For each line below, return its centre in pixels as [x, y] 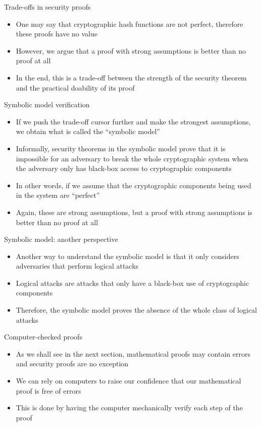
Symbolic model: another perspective [61, 239]
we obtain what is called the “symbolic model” [88, 131]
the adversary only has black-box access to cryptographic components [124, 168]
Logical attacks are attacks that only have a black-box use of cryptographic [133, 283]
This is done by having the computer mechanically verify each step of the [129, 408]
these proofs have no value [57, 34]
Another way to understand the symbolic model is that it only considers [127, 256]
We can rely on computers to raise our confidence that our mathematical [128, 381]
